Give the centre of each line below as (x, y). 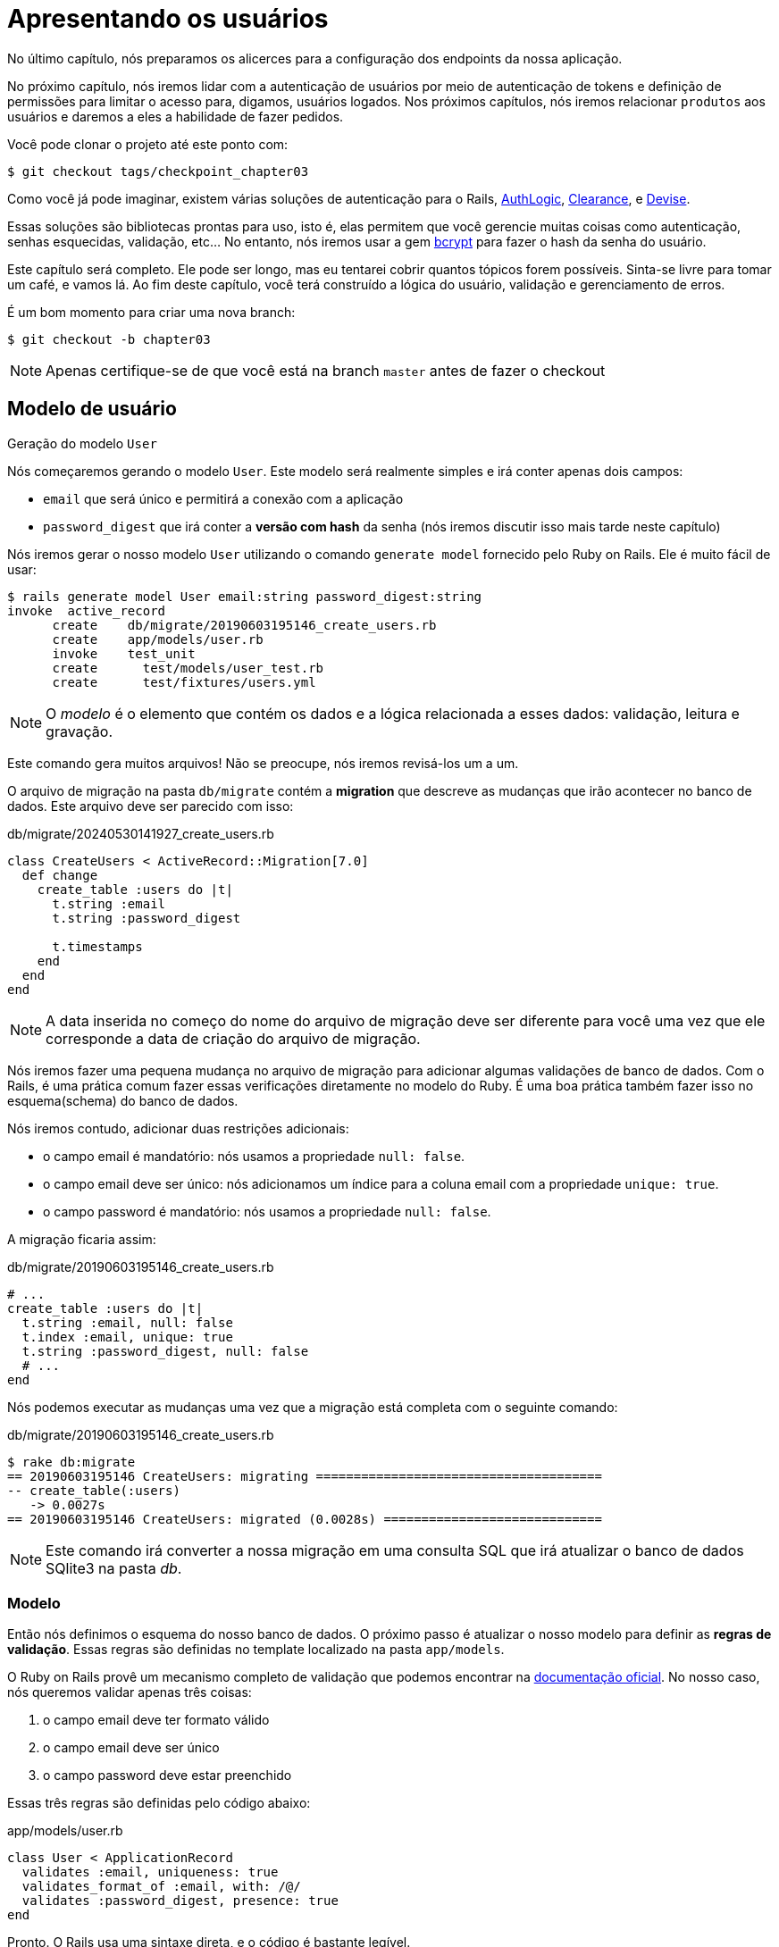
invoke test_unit (124, 653)
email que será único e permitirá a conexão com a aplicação (223, 498)
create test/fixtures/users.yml (184, 682)
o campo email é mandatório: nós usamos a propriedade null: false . (254, 1156)
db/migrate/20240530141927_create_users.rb (141, 833)
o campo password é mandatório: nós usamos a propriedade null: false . (267, 1211)
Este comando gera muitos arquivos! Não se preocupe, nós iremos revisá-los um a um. (263, 763)
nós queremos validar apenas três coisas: (130, 1692)
